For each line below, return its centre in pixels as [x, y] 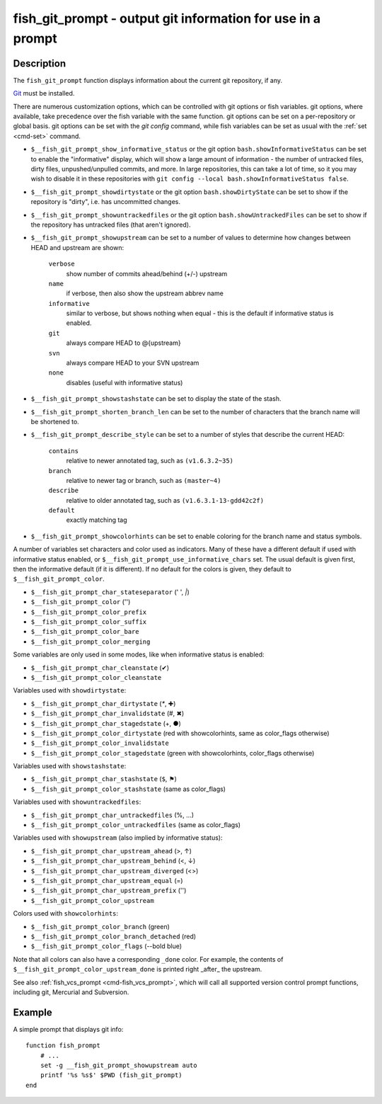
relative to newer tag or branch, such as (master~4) [144, 480]
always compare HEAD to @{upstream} [123, 343]
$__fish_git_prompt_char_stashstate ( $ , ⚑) [104, 779]
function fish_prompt [63, 1046]
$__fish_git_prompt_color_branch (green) [100, 926]
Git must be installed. [44, 93]
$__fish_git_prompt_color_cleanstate [96, 677]
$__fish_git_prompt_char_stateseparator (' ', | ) [110, 592]
